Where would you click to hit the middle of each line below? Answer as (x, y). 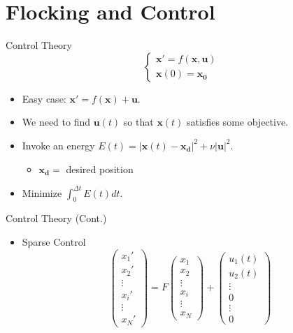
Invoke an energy (58, 145)
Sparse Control (54, 241)
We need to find (56, 122)
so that (138, 122)
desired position (100, 169)
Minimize (42, 192)
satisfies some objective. (238, 122)
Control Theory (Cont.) (56, 218)
